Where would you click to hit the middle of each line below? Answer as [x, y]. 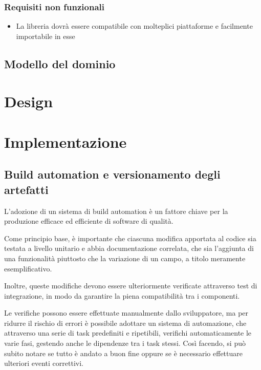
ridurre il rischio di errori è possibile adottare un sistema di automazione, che [125, 323]
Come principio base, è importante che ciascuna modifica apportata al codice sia [130, 238]
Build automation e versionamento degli [112, 174]
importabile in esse [46, 36]
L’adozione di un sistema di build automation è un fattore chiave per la [116, 211]
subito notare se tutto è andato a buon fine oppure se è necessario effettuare [124, 353]
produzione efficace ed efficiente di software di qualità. [89, 221]
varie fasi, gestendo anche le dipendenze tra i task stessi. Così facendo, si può [125, 343]
